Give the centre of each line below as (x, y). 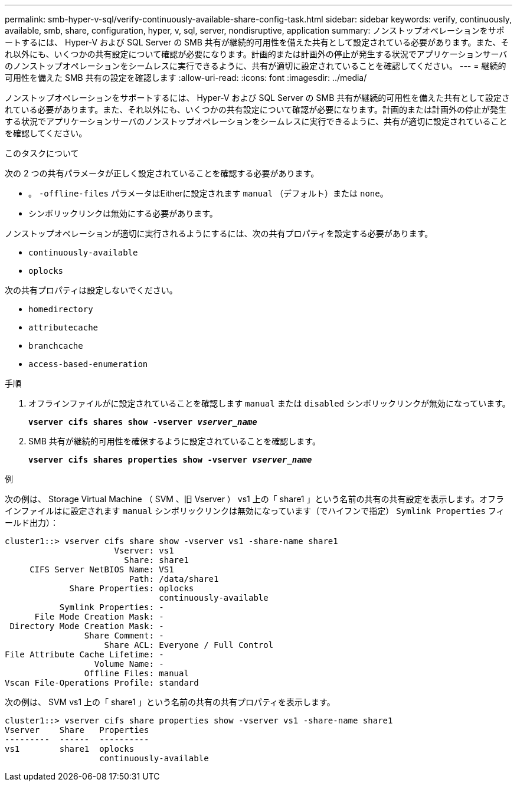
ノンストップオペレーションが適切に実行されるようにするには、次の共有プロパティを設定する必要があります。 (219, 233)
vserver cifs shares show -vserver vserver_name (143, 422)
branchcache (56, 346)
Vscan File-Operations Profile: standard (102, 683)
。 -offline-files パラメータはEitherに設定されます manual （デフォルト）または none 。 (208, 193)
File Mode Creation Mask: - (99, 617)
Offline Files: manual (136, 673)
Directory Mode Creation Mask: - (87, 626)
